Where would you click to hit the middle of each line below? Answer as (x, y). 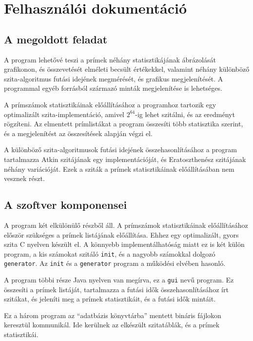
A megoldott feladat (56, 39)
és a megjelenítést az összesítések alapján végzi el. (78, 133)
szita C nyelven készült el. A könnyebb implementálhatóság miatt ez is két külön (124, 244)
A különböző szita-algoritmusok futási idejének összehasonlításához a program (120, 150)
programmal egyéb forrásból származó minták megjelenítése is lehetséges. (113, 88)
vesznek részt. (24, 178)
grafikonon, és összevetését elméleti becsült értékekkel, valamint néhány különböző (127, 69)
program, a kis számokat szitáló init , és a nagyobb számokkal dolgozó (110, 253)
